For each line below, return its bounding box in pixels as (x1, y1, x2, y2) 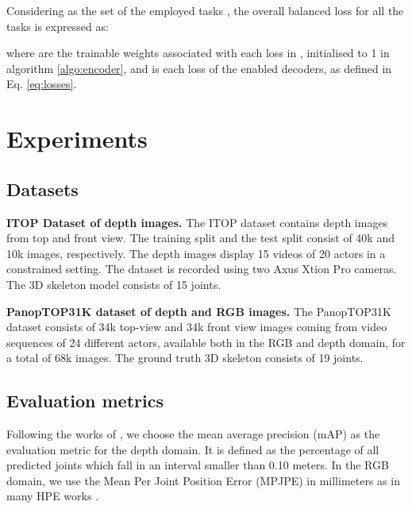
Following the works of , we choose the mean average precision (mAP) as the (6, 426, 380, 442)
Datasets (6, 176, 79, 201)
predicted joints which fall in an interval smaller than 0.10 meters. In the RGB (6, 457, 389, 473)
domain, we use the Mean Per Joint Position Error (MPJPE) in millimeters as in (6, 472, 400, 488)
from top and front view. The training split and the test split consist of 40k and (6, 229, 395, 246)
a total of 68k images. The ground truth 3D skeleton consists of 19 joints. (6, 349, 364, 366)
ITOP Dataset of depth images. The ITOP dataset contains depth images (6, 214, 388, 230)
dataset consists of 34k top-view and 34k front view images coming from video (6, 318, 387, 335)
